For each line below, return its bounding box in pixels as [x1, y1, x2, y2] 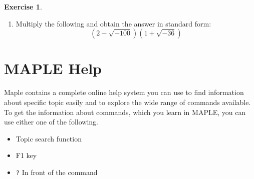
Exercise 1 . [4, 1, 42, 11]
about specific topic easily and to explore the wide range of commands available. [4, 96, 251, 107]
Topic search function [16, 133, 82, 143]
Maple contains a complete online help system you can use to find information [4, 87, 244, 97]
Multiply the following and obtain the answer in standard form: [16, 18, 211, 28]
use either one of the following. [4, 116, 98, 127]
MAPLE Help [4, 58, 102, 78]
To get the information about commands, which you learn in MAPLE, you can [4, 106, 246, 117]
